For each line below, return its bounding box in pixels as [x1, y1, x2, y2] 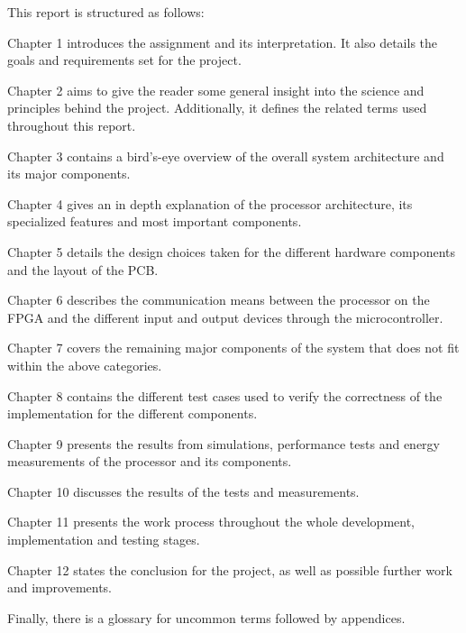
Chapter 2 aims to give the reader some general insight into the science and [7, 80, 425, 99]
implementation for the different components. [7, 404, 258, 423]
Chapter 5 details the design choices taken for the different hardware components [7, 242, 456, 261]
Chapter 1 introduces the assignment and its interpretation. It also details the [7, 32, 438, 51]
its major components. [7, 164, 131, 183]
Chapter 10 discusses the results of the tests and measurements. [7, 482, 360, 500]
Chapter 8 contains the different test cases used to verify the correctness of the [7, 386, 443, 405]
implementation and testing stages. [7, 530, 200, 549]
